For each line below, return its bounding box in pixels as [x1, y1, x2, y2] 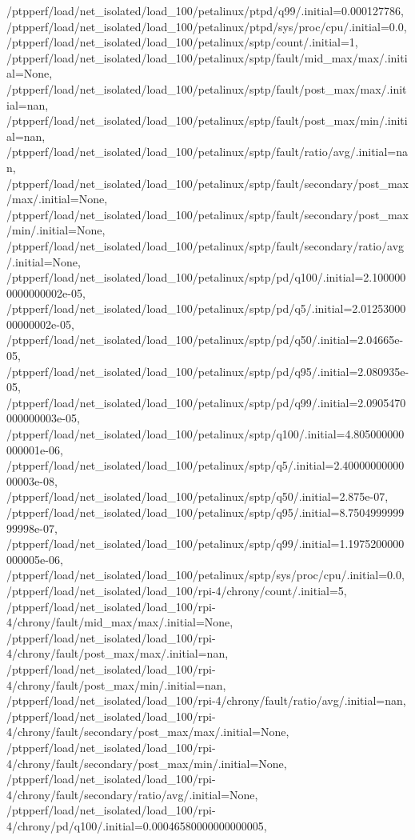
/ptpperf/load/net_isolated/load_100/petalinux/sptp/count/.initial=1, [6, 34, 358, 50]
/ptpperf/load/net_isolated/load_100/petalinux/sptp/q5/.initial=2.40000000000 [6, 457, 405, 474]
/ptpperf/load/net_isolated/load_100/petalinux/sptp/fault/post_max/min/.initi [6, 112, 408, 129]
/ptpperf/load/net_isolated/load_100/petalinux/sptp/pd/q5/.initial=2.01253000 [6, 300, 406, 317]
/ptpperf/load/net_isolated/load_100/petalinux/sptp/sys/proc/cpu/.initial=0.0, [6, 566, 405, 583]
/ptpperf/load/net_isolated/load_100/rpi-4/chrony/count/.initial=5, [6, 582, 347, 598]
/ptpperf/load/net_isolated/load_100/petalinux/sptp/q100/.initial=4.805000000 [6, 426, 405, 442]
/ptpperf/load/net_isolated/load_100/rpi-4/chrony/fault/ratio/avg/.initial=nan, [6, 692, 406, 709]
